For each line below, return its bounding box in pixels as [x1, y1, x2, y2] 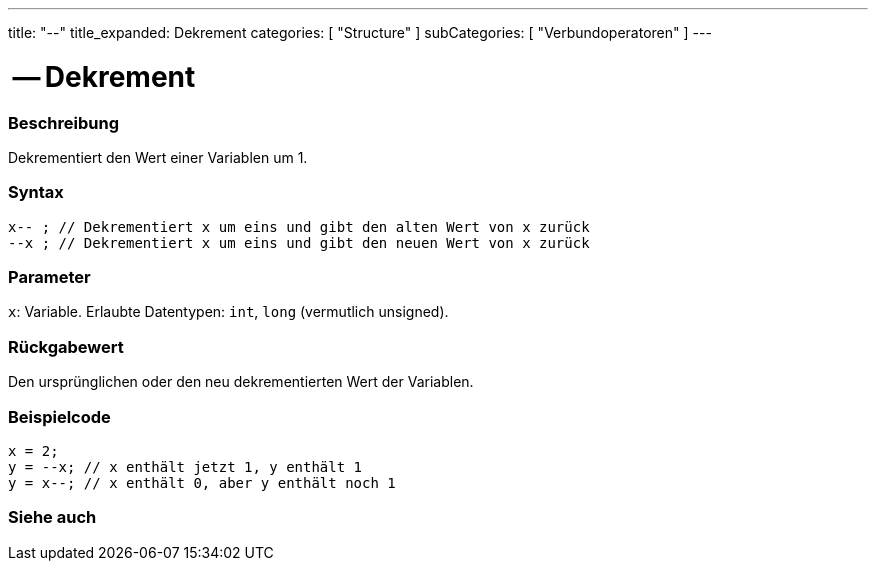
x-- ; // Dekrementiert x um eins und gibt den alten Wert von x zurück [8, 218, 590, 235]
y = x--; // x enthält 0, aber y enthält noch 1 [8, 474, 396, 491]
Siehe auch [8, 507, 97, 528]
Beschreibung [8, 112, 120, 133]
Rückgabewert [8, 336, 124, 357]
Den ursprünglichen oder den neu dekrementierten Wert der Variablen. [8, 373, 474, 391]
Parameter [8, 267, 91, 287]
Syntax [8, 182, 64, 203]
